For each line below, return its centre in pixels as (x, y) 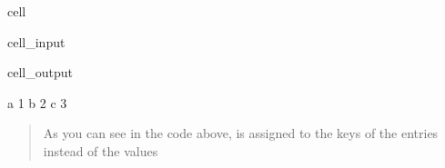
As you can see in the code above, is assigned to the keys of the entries (241, 133)
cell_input (36, 41)
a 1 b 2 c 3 (37, 102)
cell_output (40, 72)
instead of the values (101, 150)
